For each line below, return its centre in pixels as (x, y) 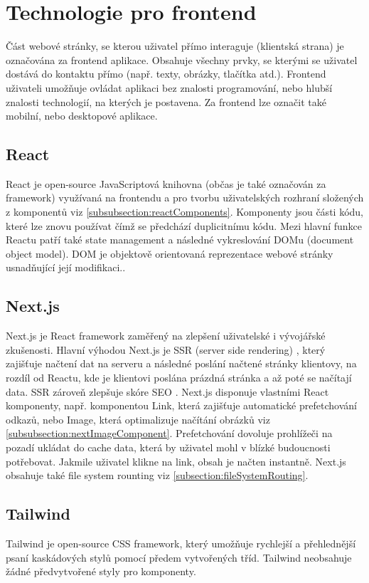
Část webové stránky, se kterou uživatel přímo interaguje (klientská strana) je (175, 46)
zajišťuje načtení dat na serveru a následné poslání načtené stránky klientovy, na (181, 363)
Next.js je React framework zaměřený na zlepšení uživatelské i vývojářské (166, 336)
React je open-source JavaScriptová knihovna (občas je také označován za (166, 183)
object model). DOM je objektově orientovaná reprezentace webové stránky (170, 253)
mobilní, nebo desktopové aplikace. (82, 116)
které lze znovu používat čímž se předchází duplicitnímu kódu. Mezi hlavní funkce (184, 225)
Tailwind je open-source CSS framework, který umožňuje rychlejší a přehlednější (181, 543)
